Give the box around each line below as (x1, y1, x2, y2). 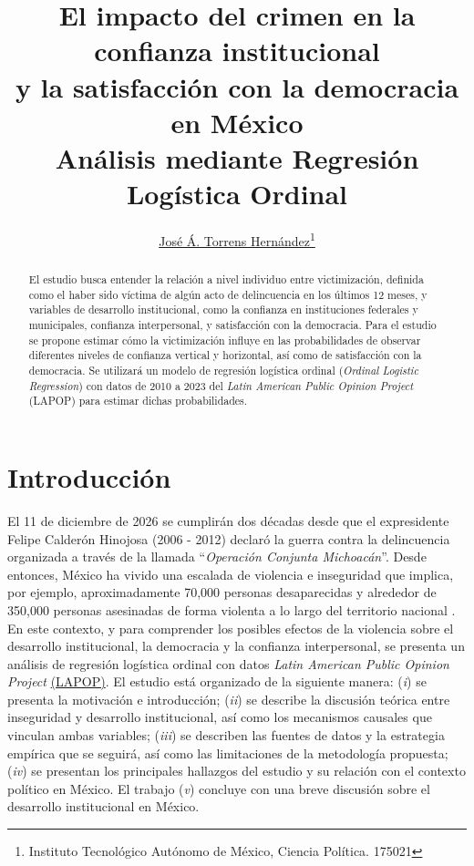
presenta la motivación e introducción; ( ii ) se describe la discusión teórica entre (7, 689, 450, 708)
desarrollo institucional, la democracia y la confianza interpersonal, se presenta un (7, 636, 465, 655)
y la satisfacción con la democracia (15, 67, 459, 105)
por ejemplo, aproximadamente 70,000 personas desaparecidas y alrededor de (7, 582, 437, 602)
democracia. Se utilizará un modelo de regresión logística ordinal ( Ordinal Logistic (28, 363, 418, 378)
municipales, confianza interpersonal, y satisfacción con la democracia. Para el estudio (28, 317, 437, 333)
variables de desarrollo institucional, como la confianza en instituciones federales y (28, 302, 418, 317)
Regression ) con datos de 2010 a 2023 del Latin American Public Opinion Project (28, 377, 414, 393)
